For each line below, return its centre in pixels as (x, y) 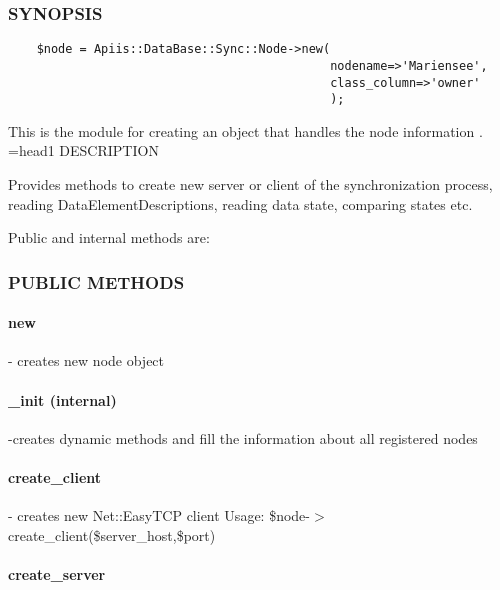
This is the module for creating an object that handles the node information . (245, 130)
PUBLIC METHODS (96, 281)
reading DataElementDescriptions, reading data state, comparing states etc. (240, 203)
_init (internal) (62, 399)
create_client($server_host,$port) (112, 534)
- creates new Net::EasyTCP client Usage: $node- (159, 515)
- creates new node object (86, 360)
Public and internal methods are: (109, 237)
